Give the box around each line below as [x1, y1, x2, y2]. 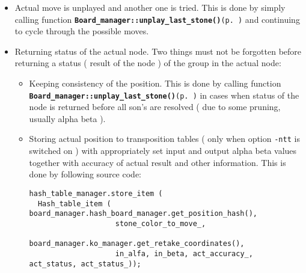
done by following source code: [29, 168, 141, 180]
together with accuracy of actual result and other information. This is [29, 156, 286, 168]
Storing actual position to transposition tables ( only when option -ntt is [29, 132, 300, 145]
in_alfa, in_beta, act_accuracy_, [115, 249, 253, 258]
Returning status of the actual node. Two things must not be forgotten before [14, 44, 302, 57]
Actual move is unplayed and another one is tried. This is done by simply [14, 1, 286, 13]
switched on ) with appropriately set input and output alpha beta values [29, 144, 297, 157]
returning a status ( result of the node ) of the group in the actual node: [14, 57, 281, 69]
